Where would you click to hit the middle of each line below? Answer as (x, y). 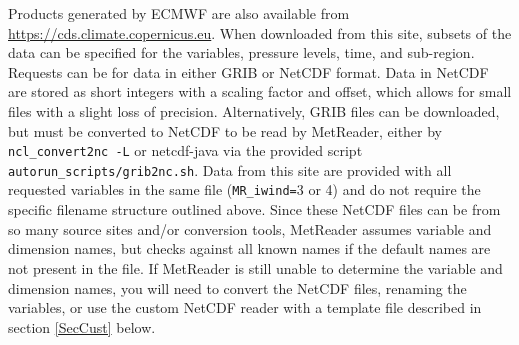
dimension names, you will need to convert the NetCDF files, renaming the (237, 287)
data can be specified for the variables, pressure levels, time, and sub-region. (241, 52)
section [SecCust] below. (82, 326)
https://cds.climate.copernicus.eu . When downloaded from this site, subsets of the (260, 32)
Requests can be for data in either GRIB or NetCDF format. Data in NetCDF (248, 71)
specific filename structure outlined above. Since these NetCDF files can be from (254, 209)
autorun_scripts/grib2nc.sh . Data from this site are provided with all (230, 169)
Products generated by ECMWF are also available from (179, 13)
